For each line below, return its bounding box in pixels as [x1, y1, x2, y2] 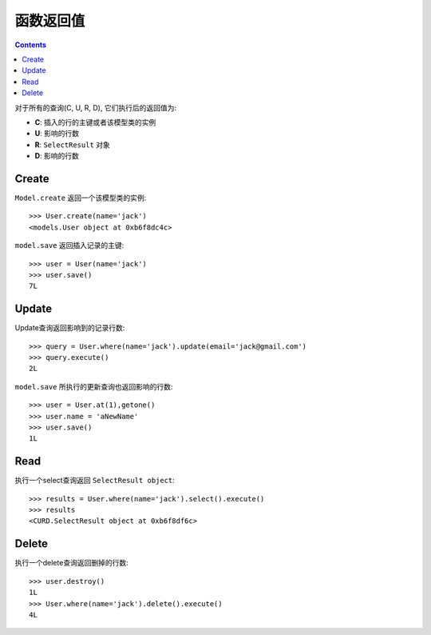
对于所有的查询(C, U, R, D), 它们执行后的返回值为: [14, 102, 177, 112]
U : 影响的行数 [34, 129, 80, 138]
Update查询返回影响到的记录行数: [14, 323, 125, 333]
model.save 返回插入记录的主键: [14, 241, 125, 250]
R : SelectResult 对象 [34, 140, 111, 150]
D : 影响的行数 [34, 151, 80, 161]
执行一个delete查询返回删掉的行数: [14, 558, 129, 568]
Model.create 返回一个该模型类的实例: [14, 193, 147, 202]
